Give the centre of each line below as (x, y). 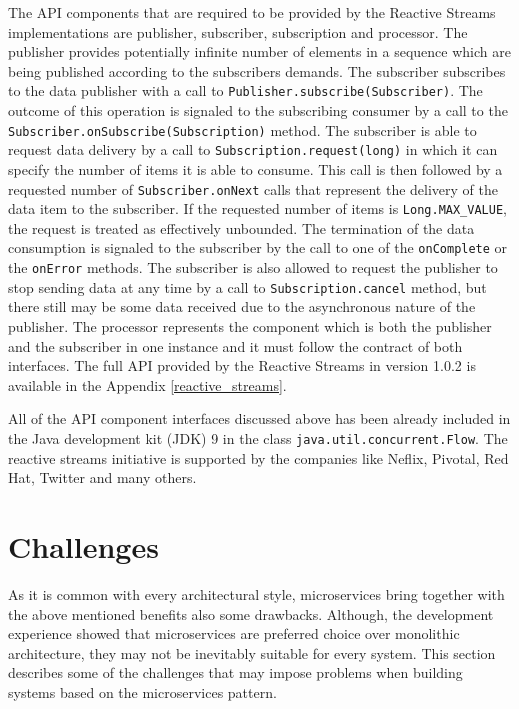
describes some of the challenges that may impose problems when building (235, 672)
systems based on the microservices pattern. (142, 691)
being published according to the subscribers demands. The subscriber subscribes (257, 70)
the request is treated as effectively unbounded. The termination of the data (241, 227)
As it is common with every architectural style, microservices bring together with (256, 593)
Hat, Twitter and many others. (102, 477)
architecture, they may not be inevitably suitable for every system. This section (252, 652)
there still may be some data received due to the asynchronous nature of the (242, 306)
